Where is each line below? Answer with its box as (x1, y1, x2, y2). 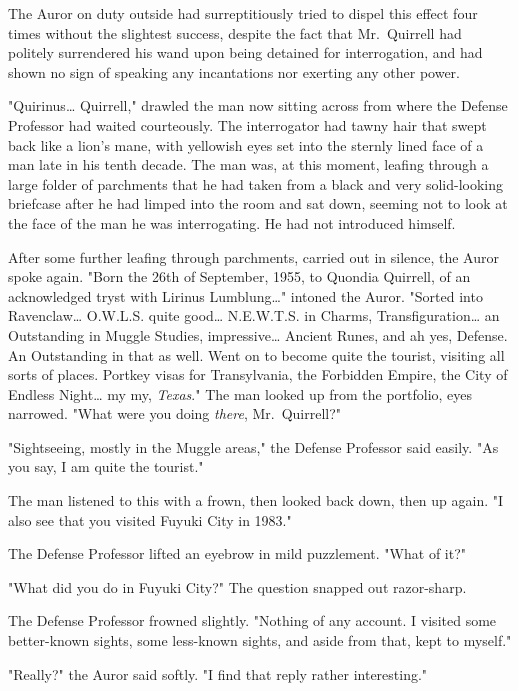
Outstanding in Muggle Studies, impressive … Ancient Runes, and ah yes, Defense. (8, 324, 508, 345)
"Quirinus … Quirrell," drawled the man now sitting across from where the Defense (8, 95, 508, 116)
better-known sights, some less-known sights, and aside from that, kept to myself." (8, 630, 512, 651)
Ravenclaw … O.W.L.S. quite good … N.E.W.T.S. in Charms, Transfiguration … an (8, 305, 500, 326)
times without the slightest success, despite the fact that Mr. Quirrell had (8, 22, 462, 43)
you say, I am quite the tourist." (8, 456, 204, 477)
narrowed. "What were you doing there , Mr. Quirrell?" (8, 403, 342, 424)
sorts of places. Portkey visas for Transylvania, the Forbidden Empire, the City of (8, 364, 508, 385)
